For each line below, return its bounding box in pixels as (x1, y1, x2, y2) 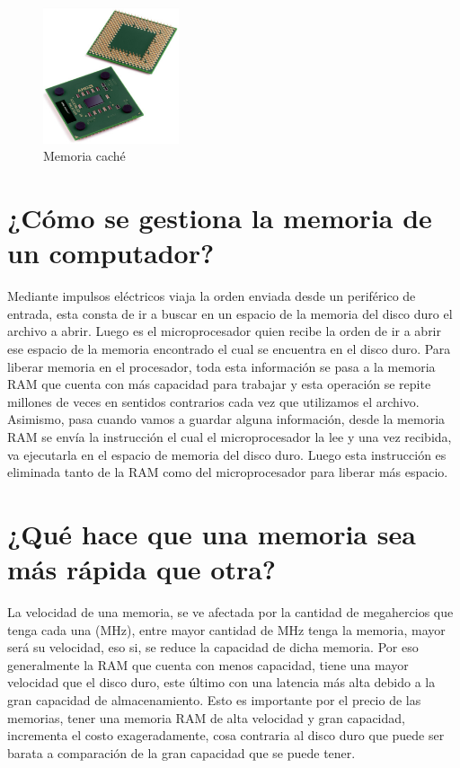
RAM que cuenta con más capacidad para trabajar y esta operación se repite (7, 375, 431, 393)
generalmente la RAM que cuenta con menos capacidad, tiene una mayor (7, 655, 409, 674)
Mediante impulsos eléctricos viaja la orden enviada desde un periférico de (7, 287, 416, 305)
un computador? (7, 234, 215, 271)
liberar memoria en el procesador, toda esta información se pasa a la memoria (7, 357, 436, 375)
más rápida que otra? (7, 551, 277, 587)
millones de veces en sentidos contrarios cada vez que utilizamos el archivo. (7, 392, 420, 410)
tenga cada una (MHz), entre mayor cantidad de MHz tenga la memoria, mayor (7, 620, 446, 639)
